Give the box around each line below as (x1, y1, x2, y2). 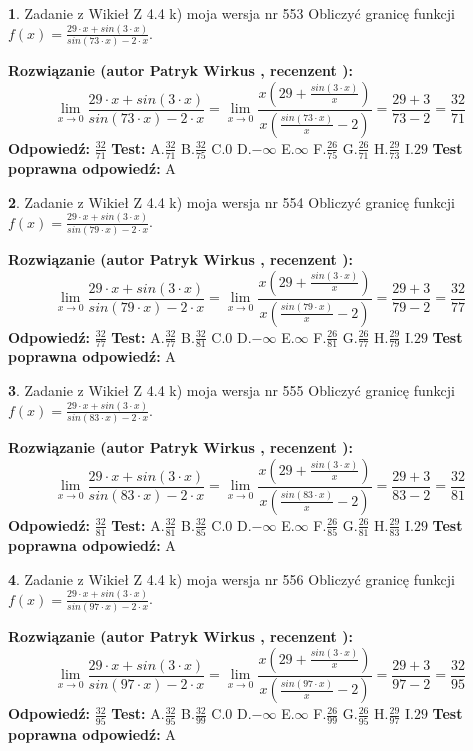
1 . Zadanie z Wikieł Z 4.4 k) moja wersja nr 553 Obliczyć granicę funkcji (8, 3, 455, 23)
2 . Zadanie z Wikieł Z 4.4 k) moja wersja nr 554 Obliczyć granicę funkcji (8, 191, 455, 212)
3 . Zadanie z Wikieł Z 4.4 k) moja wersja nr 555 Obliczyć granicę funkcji (8, 379, 455, 400)
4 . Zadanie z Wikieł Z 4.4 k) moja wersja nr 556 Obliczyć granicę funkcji (8, 568, 455, 589)
